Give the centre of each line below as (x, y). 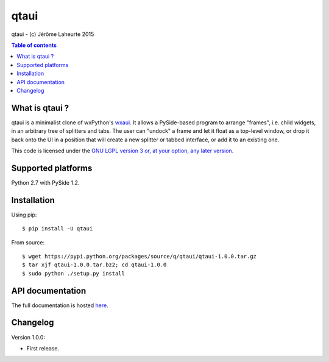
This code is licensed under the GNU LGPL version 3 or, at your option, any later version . (122, 151)
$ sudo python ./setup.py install (73, 273)
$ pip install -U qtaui (58, 229)
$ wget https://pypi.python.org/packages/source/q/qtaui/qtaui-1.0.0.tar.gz (140, 256)
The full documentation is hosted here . (60, 305)
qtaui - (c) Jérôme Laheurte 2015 (53, 34)
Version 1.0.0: (28, 337)
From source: (28, 242)
